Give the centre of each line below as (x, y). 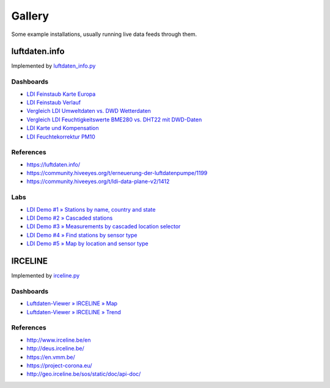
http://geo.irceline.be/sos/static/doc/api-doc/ (84, 374)
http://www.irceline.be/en (59, 340)
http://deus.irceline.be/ (56, 348)
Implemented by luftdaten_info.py (53, 66)
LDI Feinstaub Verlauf (54, 102)
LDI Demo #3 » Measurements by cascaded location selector (104, 226)
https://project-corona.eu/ (59, 365)
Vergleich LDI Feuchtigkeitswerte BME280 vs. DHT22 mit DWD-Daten (114, 120)
